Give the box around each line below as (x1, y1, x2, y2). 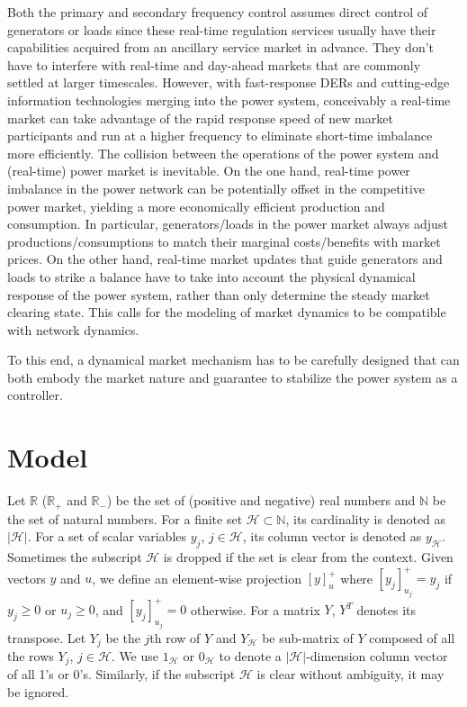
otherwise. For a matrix (190, 600, 320, 619)
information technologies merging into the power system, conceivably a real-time (7, 90, 451, 109)
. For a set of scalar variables (27, 527, 187, 546)
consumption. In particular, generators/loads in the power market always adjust (7, 214, 448, 233)
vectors (7, 568, 46, 587)
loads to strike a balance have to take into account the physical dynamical (7, 267, 416, 286)
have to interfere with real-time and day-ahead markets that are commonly (7, 55, 421, 74)
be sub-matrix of (262, 628, 354, 647)
